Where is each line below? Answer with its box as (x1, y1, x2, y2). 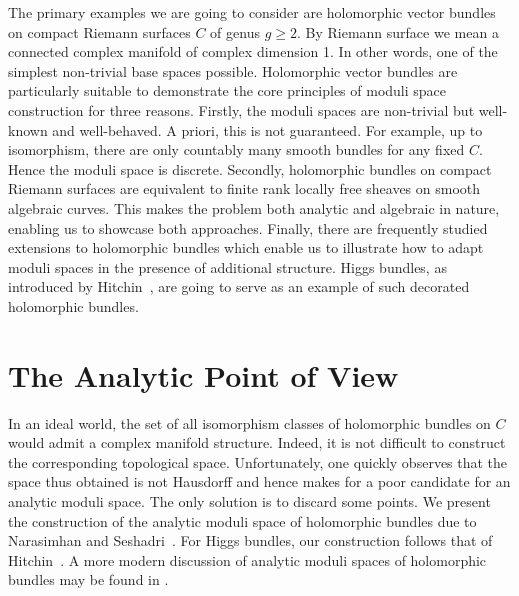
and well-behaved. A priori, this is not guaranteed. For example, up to (52, 119, 483, 140)
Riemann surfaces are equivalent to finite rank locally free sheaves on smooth (8, 178, 481, 199)
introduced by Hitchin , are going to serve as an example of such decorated (8, 276, 470, 297)
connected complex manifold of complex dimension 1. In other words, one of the (8, 41, 498, 62)
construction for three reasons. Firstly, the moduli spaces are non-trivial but (8, 99, 475, 120)
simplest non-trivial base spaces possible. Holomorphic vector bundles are (8, 60, 458, 81)
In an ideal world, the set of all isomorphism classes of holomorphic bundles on (8, 412, 491, 433)
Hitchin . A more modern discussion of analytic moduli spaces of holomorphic (8, 549, 487, 570)
